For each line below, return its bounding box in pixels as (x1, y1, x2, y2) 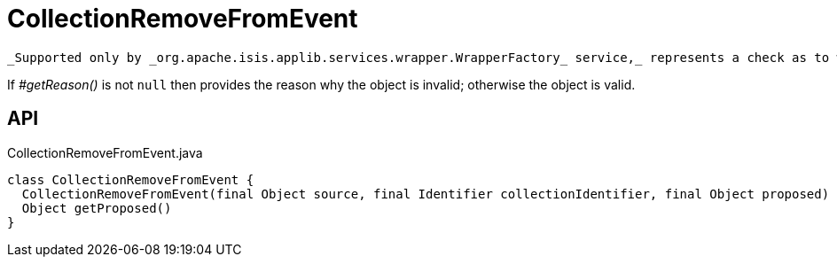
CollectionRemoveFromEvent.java (7, 144, 203, 160)
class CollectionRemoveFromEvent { (7, 172, 254, 187)
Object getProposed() (21, 200, 172, 215)
